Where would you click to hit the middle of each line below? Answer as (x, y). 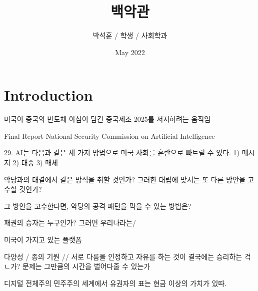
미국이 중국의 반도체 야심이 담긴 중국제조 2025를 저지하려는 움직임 (107, 119)
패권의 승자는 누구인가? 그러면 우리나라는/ (70, 223)
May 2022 (130, 52)
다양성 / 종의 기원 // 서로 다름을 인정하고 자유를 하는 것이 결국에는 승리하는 (123, 256)
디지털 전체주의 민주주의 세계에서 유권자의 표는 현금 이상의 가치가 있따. (115, 283)
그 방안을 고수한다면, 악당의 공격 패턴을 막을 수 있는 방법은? (98, 206)
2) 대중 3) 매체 (35, 163)
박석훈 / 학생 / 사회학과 (130, 35)
